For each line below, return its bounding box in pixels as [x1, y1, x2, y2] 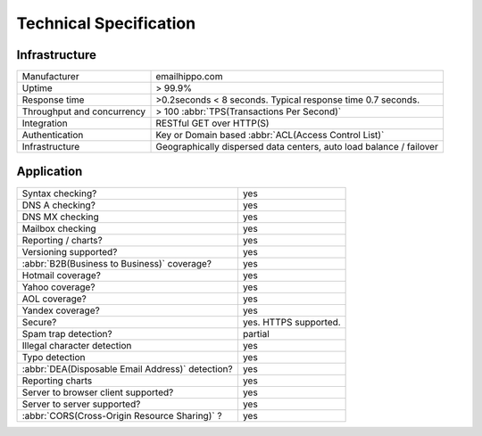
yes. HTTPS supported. [242, 316, 341, 328]
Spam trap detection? [21, 327, 112, 340]
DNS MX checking [21, 210, 99, 223]
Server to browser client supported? [21, 386, 174, 399]
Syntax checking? [21, 187, 97, 200]
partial [242, 327, 270, 340]
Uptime [21, 82, 53, 95]
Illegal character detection [21, 339, 132, 351]
